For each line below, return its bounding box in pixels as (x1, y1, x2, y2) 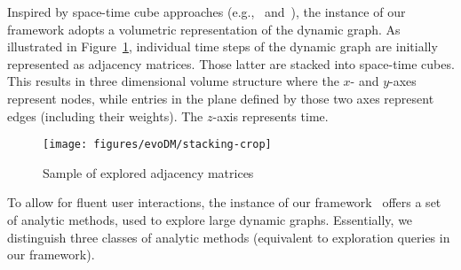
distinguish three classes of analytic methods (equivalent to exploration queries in (7, 228, 450, 246)
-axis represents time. (212, 106, 329, 125)
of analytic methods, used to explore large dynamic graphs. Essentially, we (7, 211, 413, 228)
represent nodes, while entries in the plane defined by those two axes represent (7, 89, 434, 107)
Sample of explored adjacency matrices (43, 163, 254, 181)
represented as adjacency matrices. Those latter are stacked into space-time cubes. (7, 54, 455, 73)
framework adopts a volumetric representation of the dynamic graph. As (7, 19, 401, 38)
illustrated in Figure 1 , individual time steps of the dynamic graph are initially (7, 37, 438, 56)
